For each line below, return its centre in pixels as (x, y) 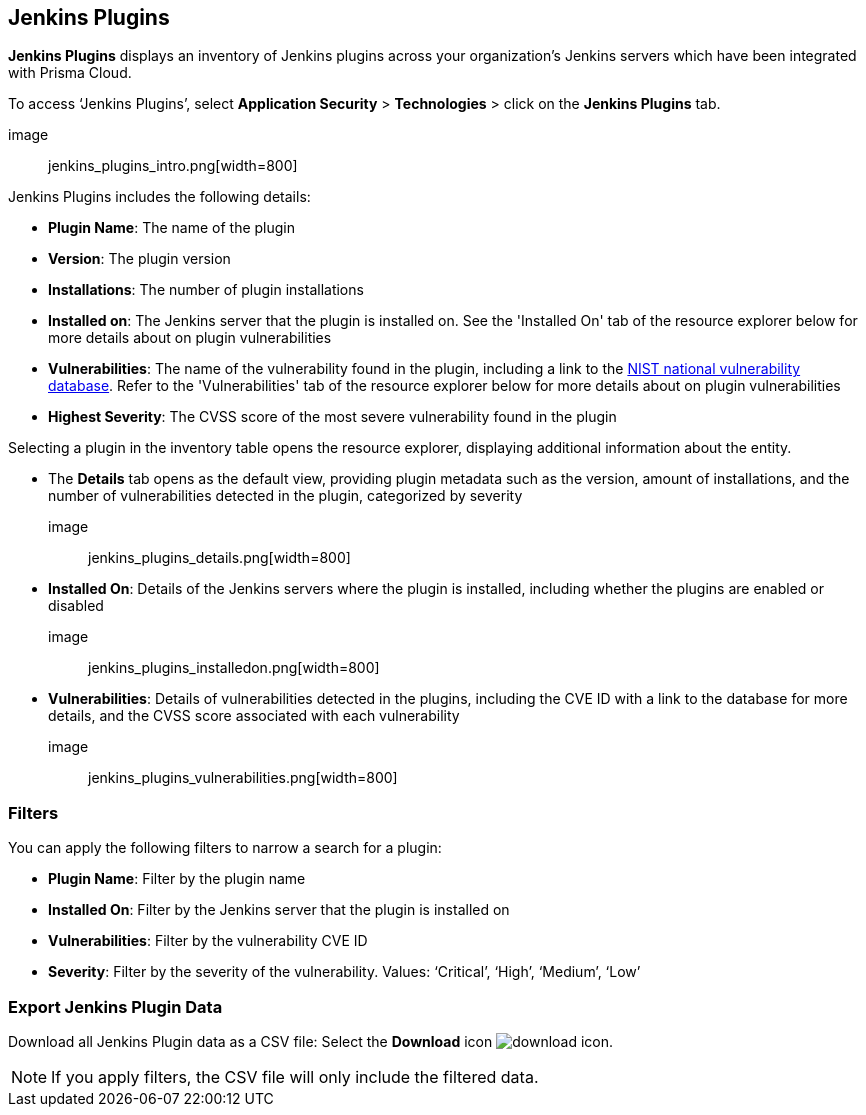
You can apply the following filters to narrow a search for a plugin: (225, 848)
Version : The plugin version (139, 259)
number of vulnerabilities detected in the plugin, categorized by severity (285, 496)
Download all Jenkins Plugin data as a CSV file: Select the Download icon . (311, 1041)
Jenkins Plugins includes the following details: (159, 197)
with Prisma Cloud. (70, 73)
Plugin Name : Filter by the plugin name (177, 879)
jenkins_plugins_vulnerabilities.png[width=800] (243, 778)
